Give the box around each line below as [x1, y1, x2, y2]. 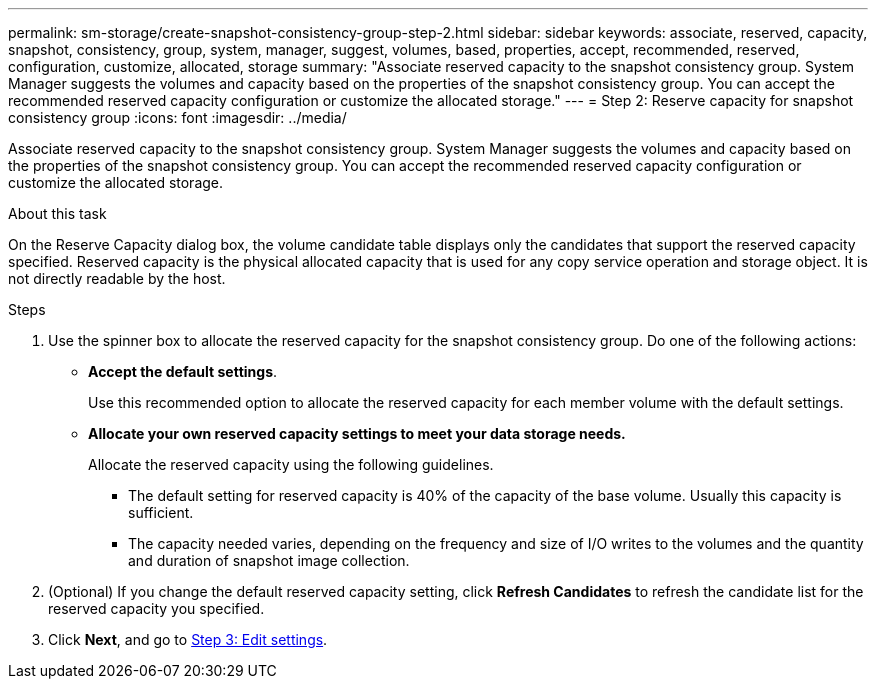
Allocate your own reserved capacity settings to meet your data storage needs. [88, 425, 626, 442]
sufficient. [128, 504, 194, 521]
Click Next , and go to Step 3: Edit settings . [48, 631, 328, 648]
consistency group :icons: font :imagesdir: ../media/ [8, 109, 347, 126]
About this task [8, 205, 107, 222]
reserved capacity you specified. [48, 600, 265, 617]
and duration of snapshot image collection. [128, 552, 410, 569]
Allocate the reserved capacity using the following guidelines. [88, 456, 494, 473]
